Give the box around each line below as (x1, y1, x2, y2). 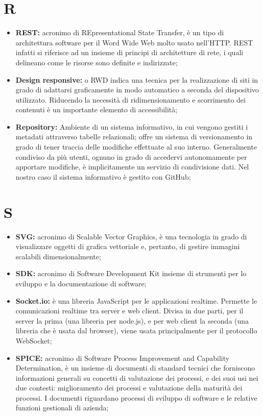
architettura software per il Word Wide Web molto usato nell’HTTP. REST (15, 37, 253, 47)
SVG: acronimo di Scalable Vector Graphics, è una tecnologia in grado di (15, 231, 247, 241)
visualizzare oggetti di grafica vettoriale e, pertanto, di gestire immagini (15, 241, 240, 252)
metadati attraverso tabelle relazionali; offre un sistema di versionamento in (15, 131, 253, 142)
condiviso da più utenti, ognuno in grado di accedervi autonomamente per (15, 151, 247, 162)
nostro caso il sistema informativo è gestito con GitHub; (15, 171, 191, 182)
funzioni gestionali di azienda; (15, 402, 109, 413)
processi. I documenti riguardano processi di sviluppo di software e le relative (15, 392, 257, 403)
